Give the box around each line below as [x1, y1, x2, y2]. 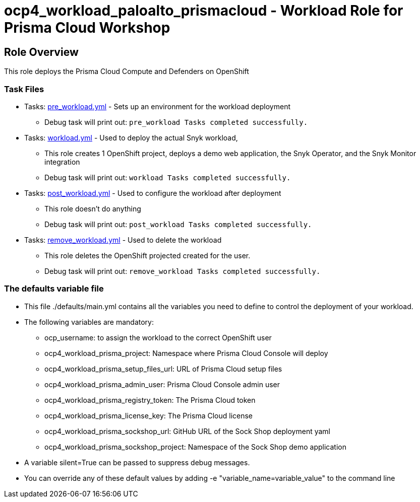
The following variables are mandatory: [24, 317, 154, 326]
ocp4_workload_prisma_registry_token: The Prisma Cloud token [44, 395, 256, 404]
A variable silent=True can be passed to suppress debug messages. [24, 458, 250, 467]
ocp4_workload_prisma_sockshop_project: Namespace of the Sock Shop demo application [44, 442, 346, 451]
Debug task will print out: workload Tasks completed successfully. [44, 173, 291, 182]
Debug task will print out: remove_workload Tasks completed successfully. [44, 266, 321, 275]
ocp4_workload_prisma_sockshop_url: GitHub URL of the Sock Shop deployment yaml [44, 426, 330, 436]
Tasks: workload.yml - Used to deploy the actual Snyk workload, [24, 133, 238, 142]
